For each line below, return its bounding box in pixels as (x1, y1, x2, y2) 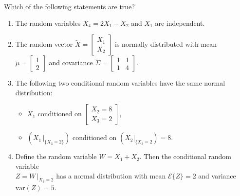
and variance (198, 170, 236, 180)
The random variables (15, 18, 81, 28)
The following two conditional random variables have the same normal (15, 78, 225, 88)
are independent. (155, 18, 205, 28)
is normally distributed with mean (115, 39, 217, 49)
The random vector (15, 39, 73, 49)
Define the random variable (15, 151, 97, 161)
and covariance (49, 57, 93, 68)
